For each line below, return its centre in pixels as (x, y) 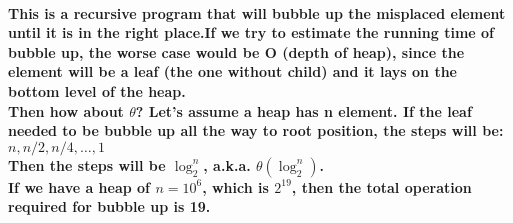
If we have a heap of (79, 186)
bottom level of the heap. (97, 90)
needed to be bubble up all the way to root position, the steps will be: (256, 130)
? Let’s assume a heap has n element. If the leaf (303, 110)
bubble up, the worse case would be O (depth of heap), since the (236, 51)
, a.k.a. (227, 164)
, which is (235, 186)
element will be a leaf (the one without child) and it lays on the (232, 71)
